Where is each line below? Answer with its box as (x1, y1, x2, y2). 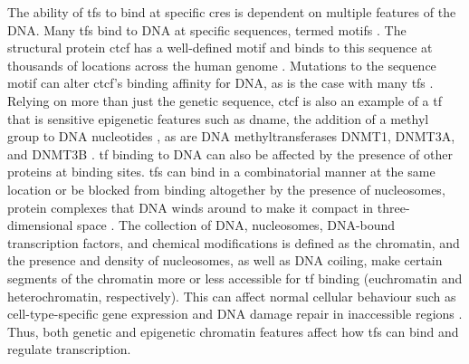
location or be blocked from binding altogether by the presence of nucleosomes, (7, 179, 445, 198)
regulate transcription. (7, 340, 131, 359)
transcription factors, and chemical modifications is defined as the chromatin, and (7, 233, 460, 252)
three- (377, 197, 410, 216)
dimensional (7, 216, 73, 235)
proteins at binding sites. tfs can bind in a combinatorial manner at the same (7, 162, 435, 181)
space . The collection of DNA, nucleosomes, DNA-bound (77, 216, 396, 235)
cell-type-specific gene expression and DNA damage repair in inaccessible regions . (7, 304, 463, 323)
